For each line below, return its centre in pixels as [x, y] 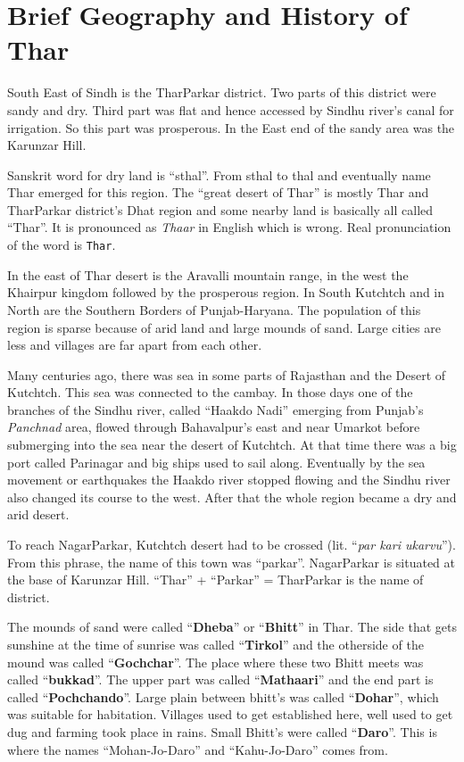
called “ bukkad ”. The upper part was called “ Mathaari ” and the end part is [220, 679]
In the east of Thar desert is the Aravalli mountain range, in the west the [208, 274]
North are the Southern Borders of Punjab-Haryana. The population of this [214, 309]
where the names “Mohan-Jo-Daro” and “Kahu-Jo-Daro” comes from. [198, 749]
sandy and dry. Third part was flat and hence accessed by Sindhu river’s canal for [231, 109]
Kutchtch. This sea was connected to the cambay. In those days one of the [210, 392]
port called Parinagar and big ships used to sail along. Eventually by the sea [216, 462]
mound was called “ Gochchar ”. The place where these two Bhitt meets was [215, 662]
